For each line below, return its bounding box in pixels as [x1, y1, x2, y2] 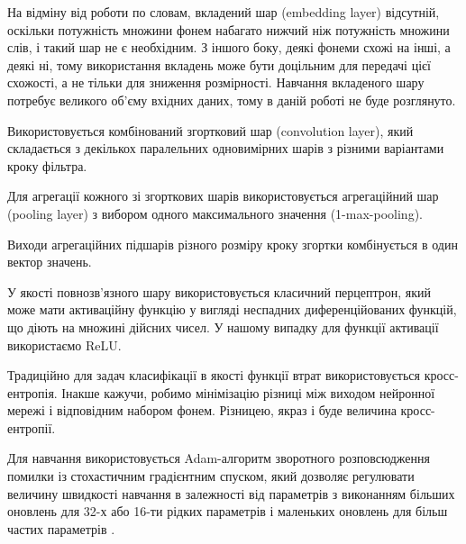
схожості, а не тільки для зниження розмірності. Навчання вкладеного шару [7, 73, 425, 92]
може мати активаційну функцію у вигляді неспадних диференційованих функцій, [7, 300, 457, 319]
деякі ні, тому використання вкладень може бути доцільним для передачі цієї [7, 55, 431, 74]
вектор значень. [7, 252, 92, 271]
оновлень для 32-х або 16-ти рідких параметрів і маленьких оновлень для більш [7, 502, 448, 521]
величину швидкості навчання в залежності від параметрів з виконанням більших [7, 484, 455, 503]
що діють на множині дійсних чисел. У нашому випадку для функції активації [7, 317, 439, 336]
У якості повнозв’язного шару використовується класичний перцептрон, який [7, 282, 432, 301]
